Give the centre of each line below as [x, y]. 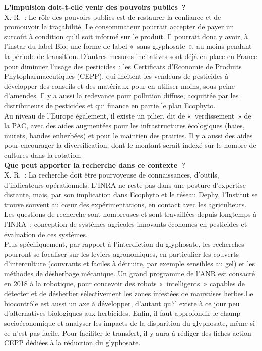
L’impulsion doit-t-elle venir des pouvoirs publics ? [95, 7]
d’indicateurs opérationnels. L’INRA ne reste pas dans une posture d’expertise [125, 184]
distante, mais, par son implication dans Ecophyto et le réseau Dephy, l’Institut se [131, 194]
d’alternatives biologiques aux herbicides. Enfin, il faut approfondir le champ [122, 313]
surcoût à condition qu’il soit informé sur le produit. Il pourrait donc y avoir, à [126, 36]
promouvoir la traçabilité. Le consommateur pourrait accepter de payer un [119, 26]
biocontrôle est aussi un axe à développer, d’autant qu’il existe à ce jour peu [122, 303]
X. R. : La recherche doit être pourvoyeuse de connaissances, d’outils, [112, 175]
